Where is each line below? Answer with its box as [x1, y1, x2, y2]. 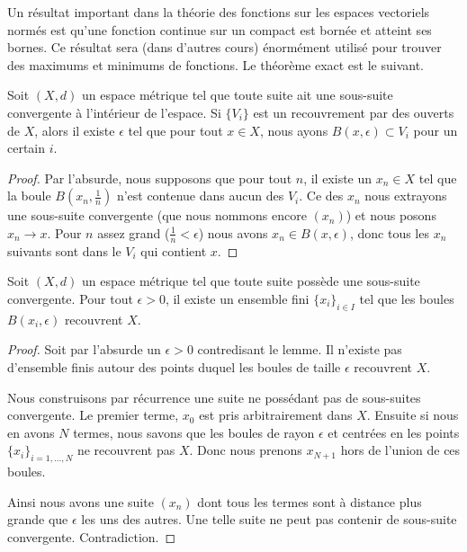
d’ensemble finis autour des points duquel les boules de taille [7, 357, 341, 376]
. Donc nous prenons [189, 441, 302, 459]
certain [7, 138, 46, 157]
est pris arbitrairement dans [199, 405, 353, 424]
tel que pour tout [128, 120, 223, 139]
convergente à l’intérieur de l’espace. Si [7, 102, 221, 121]
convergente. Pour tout [7, 289, 133, 307]
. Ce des [299, 186, 344, 205]
